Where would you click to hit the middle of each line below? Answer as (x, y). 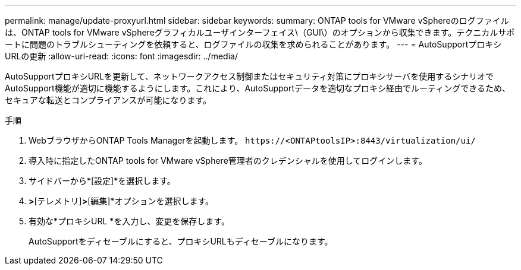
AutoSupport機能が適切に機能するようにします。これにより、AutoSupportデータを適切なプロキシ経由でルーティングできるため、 (258, 88)
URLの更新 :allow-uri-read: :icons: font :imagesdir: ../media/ (121, 56)
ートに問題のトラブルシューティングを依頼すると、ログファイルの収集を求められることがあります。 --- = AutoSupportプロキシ (253, 44)
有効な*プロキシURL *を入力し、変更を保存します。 (129, 221)
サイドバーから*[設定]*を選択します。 (102, 181)
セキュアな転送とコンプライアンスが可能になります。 (108, 100)
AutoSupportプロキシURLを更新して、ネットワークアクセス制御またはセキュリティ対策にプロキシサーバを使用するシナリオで (249, 76)
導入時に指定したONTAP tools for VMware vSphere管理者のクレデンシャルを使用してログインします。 (228, 161)
